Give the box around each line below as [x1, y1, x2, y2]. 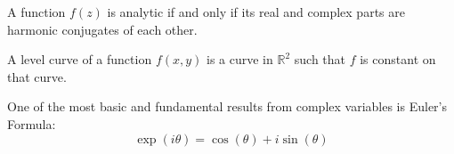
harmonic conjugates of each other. [7, 20, 198, 38]
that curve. [7, 67, 67, 85]
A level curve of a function [7, 50, 152, 69]
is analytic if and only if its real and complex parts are [107, 3, 405, 20]
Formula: [7, 114, 56, 133]
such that [294, 50, 346, 69]
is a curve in [207, 50, 273, 69]
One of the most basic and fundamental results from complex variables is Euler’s [7, 97, 447, 116]
